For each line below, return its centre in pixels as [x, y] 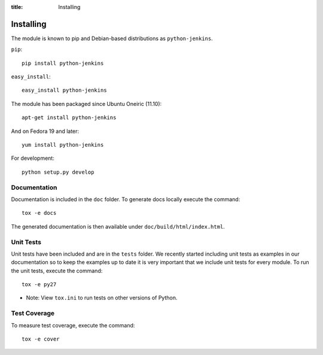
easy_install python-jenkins [64, 90]
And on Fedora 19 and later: [45, 131]
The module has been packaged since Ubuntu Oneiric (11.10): [86, 104]
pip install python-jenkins [63, 63]
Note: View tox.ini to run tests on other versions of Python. [102, 298]
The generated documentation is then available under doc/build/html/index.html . [118, 226]
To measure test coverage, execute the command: [73, 325]
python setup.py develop [58, 172]
